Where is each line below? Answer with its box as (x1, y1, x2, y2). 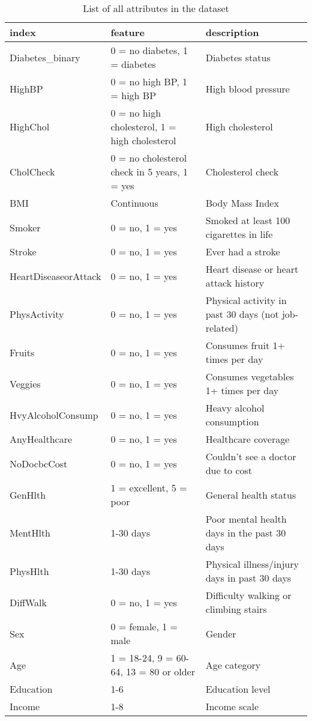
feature (110, 25, 145, 39)
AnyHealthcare (10, 432, 73, 446)
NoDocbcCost (10, 456, 68, 470)
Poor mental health (205, 512, 287, 526)
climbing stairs (205, 602, 267, 616)
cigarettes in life (205, 227, 273, 241)
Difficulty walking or (205, 588, 292, 602)
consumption (205, 415, 259, 428)
